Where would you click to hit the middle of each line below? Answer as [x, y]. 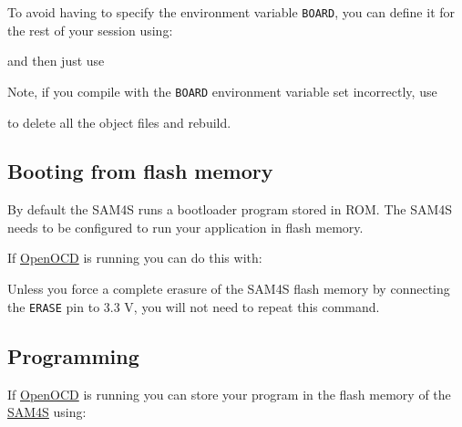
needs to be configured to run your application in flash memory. [185, 227]
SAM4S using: [47, 412]
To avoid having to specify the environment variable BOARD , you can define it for [231, 12]
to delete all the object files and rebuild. [119, 122]
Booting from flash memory [140, 171]
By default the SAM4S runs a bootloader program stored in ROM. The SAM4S [230, 209]
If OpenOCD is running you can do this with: [135, 258]
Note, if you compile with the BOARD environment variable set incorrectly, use [222, 91]
